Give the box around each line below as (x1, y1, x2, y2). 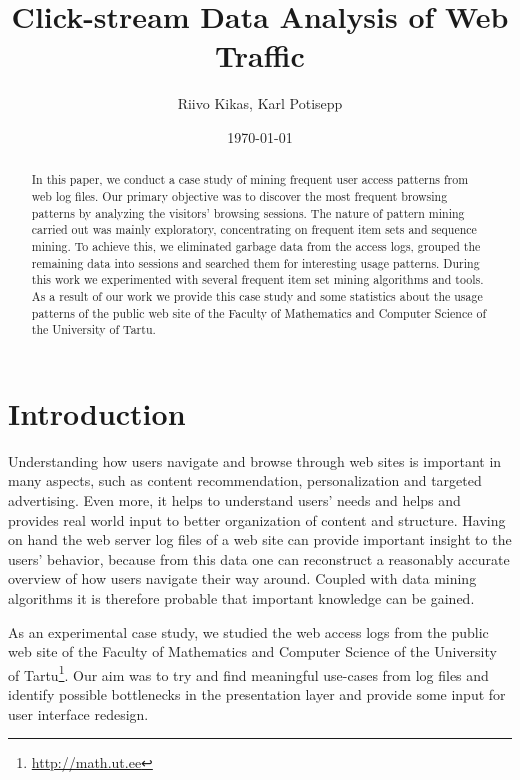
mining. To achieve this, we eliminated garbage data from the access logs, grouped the (31, 237, 481, 254)
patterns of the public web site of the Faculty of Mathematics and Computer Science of (31, 304, 487, 321)
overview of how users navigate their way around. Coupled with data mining (8, 568, 477, 589)
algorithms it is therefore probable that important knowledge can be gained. (8, 587, 475, 608)
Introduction (8, 392, 186, 433)
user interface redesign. (8, 703, 149, 724)
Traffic (215, 35, 305, 76)
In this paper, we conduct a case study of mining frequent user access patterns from (31, 171, 469, 188)
